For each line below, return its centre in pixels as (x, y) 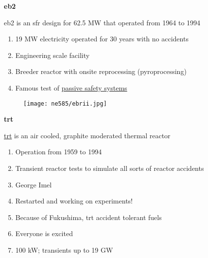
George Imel (34, 184)
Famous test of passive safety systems (71, 87)
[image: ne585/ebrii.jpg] (65, 103)
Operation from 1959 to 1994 (59, 152)
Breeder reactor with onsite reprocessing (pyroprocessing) (101, 71)
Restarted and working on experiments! (74, 201)
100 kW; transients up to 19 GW (64, 249)
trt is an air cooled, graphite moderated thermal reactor (87, 135)
